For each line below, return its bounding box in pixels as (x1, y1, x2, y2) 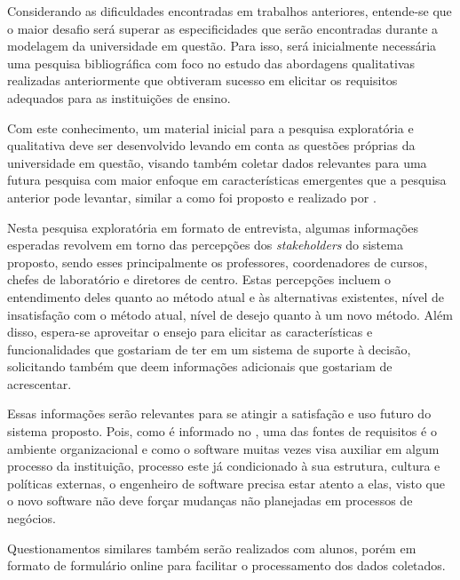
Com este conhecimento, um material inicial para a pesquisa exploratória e (7, 118, 414, 137)
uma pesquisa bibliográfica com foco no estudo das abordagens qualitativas (7, 53, 416, 72)
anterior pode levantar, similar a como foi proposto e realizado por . (7, 187, 377, 206)
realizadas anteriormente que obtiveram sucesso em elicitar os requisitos (7, 71, 398, 90)
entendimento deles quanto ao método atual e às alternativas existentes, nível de (7, 287, 444, 306)
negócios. (7, 509, 56, 528)
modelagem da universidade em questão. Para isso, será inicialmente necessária (7, 36, 437, 55)
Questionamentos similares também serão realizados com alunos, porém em (7, 538, 416, 557)
